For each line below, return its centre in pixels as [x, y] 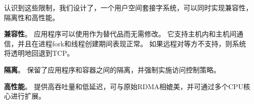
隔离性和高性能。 [32, 17]
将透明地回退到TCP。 [39, 53]
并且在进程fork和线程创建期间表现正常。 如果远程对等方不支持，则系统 [132, 43]
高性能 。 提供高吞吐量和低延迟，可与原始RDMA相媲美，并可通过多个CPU [124, 86]
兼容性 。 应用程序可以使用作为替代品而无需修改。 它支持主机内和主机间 [120, 34]
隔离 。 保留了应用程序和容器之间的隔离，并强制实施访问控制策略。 [112, 69]
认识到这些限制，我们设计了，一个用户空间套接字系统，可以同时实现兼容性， [128, 7]
